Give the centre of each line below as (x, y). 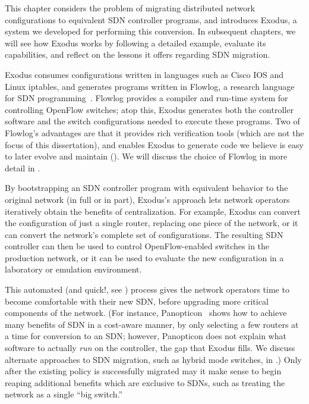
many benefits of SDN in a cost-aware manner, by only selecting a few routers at (152, 324)
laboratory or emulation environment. (73, 269)
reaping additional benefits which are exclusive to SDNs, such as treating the (145, 382)
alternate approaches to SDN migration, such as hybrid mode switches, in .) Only (153, 359)
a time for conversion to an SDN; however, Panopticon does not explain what (146, 336)
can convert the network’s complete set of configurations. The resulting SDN (144, 234)
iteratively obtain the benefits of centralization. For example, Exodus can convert (153, 211)
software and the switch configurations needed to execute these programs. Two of (152, 121)
